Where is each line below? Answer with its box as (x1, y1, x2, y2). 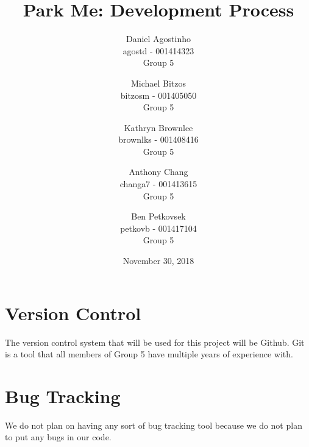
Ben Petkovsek (131, 210, 186, 223)
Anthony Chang (129, 165, 188, 178)
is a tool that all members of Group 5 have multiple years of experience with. (5, 348, 293, 360)
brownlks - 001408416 (118, 133, 199, 146)
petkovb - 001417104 (120, 221, 197, 234)
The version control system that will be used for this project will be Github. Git (5, 335, 305, 348)
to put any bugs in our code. (5, 431, 112, 443)
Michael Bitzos (130, 76, 186, 89)
